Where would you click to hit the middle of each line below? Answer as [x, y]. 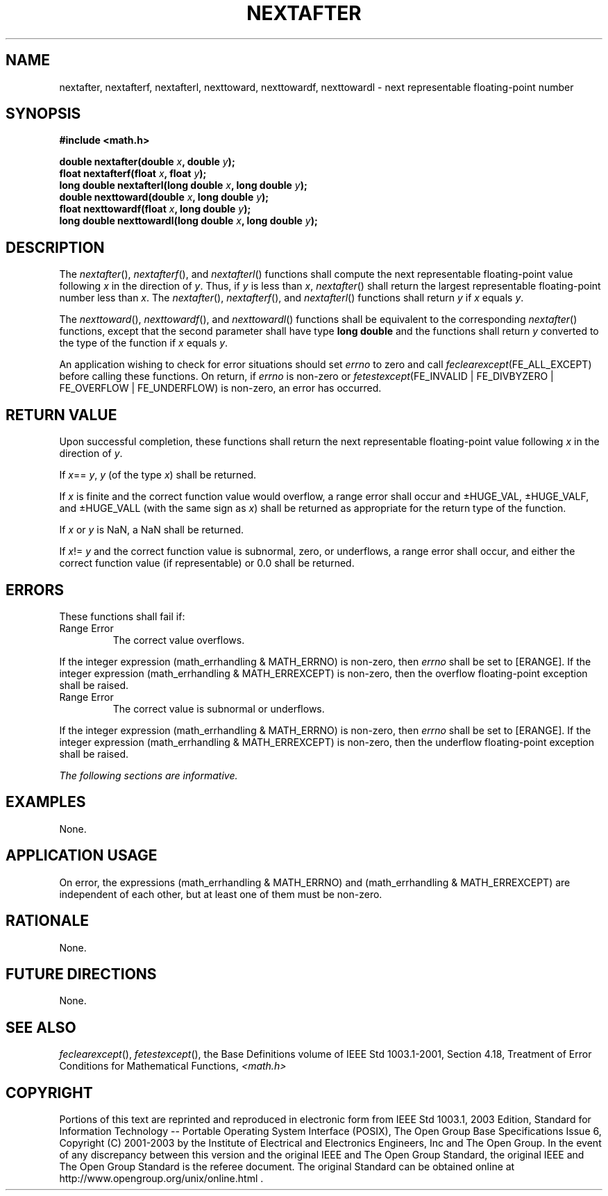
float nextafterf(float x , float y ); [133, 174]
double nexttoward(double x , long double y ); [164, 197]
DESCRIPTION [55, 247]
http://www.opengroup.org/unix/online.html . [161, 1179]
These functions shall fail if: [122, 616]
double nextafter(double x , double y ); [147, 162]
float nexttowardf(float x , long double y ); [155, 209]
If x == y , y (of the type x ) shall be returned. [158, 475]
